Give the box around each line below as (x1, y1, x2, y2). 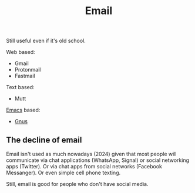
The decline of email (6, 135, 82, 145)
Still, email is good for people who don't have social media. (6, 181, 149, 187)
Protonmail (14, 66, 41, 73)
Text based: (6, 84, 35, 91)
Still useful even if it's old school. (6, 37, 86, 45)
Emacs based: (6, 107, 41, 114)
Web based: (6, 49, 35, 56)
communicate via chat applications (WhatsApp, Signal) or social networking (6, 157, 190, 164)
